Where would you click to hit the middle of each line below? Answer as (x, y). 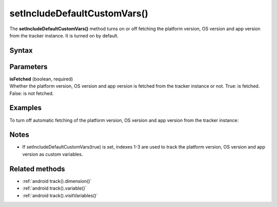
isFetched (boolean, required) (41, 79)
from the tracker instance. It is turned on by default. (64, 35)
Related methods (37, 169)
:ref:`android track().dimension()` (57, 181)
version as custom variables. (53, 154)
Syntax (21, 50)
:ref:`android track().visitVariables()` (60, 195)
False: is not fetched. (32, 93)
